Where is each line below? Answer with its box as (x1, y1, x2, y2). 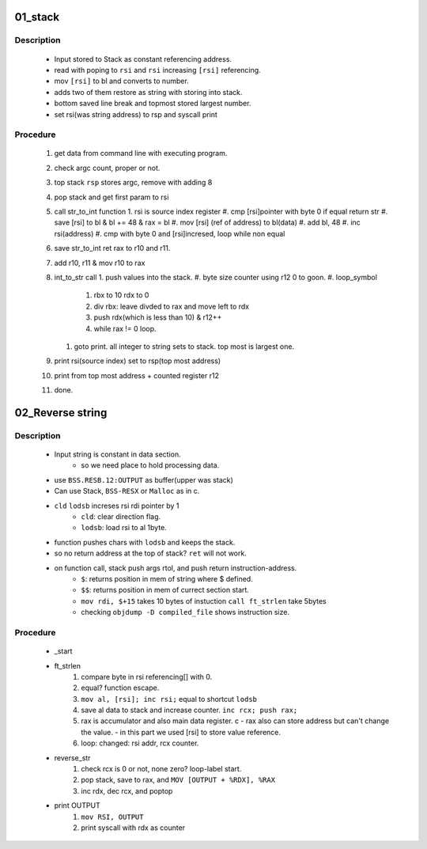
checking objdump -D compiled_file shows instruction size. (81, 608, 290, 617)
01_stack (14, 10, 59, 24)
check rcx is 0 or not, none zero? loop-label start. (81, 764, 242, 774)
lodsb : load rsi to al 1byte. (81, 523, 168, 533)
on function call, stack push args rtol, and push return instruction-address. (54, 563, 297, 573)
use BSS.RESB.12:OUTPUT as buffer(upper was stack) (54, 475, 233, 484)
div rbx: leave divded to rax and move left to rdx (93, 301, 249, 311)
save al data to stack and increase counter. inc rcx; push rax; (81, 705, 298, 715)
